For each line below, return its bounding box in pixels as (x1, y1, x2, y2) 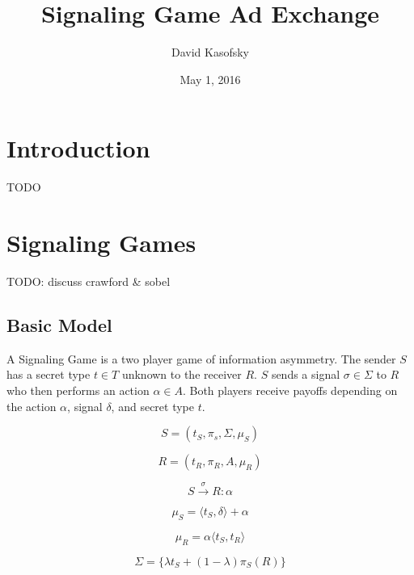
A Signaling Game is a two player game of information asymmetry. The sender (6, 350, 396, 367)
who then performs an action (6, 381, 150, 398)
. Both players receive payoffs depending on (182, 381, 398, 398)
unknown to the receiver (121, 366, 242, 383)
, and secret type (111, 397, 194, 414)
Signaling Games (6, 226, 196, 259)
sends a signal (271, 366, 340, 383)
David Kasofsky (171, 44, 250, 61)
